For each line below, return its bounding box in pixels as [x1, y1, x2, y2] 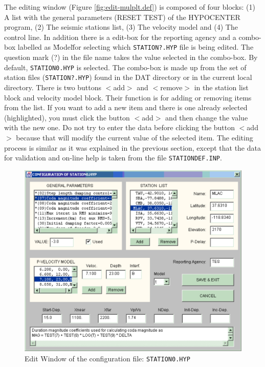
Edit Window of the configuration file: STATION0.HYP [25, 353, 190, 363]
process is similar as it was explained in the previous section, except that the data [4, 142, 261, 153]
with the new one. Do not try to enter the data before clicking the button [4, 122, 235, 133]
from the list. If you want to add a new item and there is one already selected [4, 102, 248, 113]
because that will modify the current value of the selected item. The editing [16, 132, 253, 142]
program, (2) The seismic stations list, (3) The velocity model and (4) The [4, 22, 238, 32]
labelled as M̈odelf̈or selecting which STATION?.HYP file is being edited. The [17, 42, 254, 52]
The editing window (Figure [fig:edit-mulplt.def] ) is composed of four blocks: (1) [4, 2, 255, 12]
